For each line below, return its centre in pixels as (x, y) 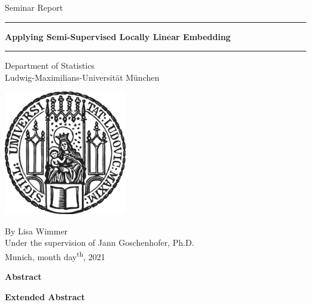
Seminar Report (34, 7)
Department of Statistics (50, 65)
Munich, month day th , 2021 (55, 255)
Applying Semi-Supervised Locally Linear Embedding (118, 36)
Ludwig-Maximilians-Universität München (82, 77)
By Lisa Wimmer (36, 231)
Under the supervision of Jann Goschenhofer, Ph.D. (100, 243)
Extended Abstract (45, 296)
